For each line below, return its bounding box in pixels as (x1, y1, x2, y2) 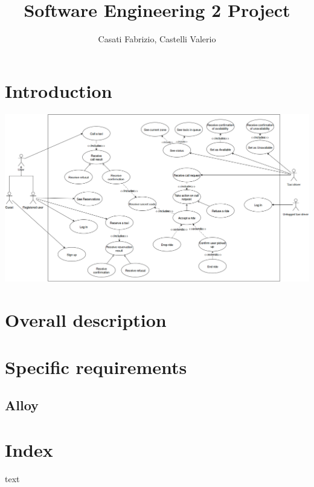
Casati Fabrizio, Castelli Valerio (98, 33, 216, 45)
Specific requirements (5, 354, 187, 379)
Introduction (5, 78, 112, 103)
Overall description (5, 307, 167, 332)
